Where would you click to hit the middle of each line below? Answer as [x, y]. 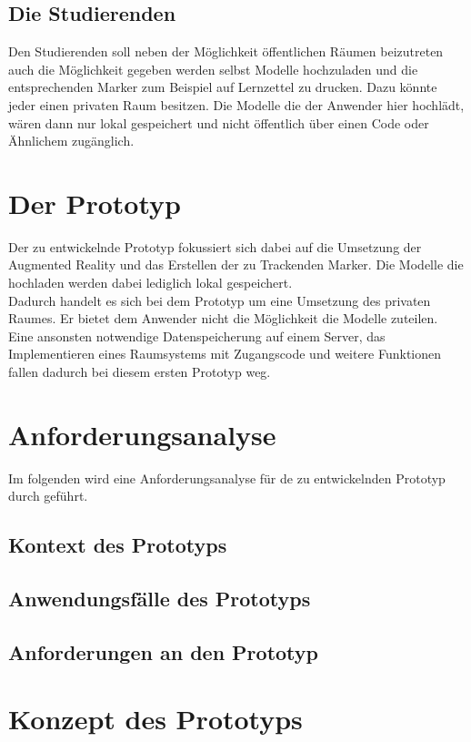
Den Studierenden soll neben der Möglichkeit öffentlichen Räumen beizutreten [226, 51]
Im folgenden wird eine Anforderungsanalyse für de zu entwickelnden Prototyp [227, 478]
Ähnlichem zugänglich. [71, 141]
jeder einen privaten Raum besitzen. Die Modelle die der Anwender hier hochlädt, [236, 104]
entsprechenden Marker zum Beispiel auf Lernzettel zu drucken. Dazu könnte [223, 87]
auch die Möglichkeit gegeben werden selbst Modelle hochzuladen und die [213, 69]
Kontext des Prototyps [118, 545]
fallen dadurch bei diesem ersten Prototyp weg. [140, 372]
